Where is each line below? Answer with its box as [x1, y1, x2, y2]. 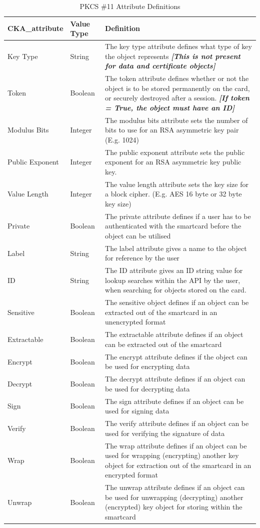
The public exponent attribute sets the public [105, 146, 245, 157]
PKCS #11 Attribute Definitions [79, 1, 180, 11]
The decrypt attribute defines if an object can [105, 373, 245, 384]
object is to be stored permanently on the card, [105, 82, 250, 93]
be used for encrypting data [105, 361, 190, 371]
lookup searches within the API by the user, [105, 274, 240, 285]
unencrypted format [105, 316, 166, 327]
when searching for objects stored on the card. [105, 284, 246, 295]
